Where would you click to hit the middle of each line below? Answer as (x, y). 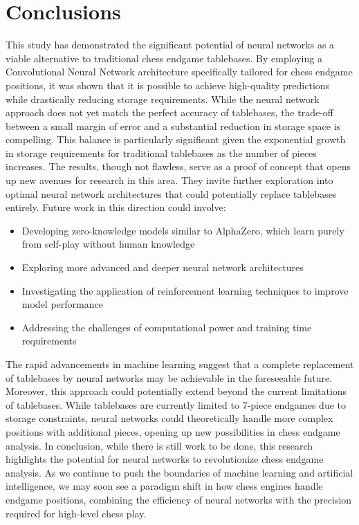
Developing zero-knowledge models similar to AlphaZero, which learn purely (183, 230)
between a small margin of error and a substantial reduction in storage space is (173, 126)
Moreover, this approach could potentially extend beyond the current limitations (176, 391)
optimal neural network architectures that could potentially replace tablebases (171, 193)
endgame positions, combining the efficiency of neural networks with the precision (179, 499)
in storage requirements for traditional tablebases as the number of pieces (161, 153)
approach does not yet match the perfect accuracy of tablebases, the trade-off (170, 112)
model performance (62, 304)
